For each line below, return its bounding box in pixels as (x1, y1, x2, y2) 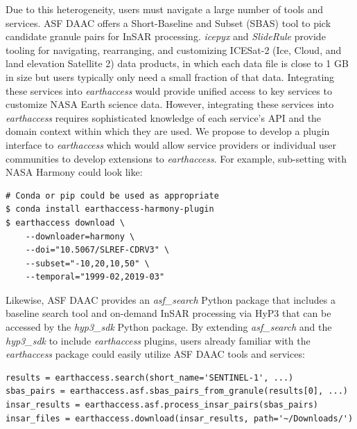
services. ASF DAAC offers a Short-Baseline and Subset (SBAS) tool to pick (6, 15, 331, 30)
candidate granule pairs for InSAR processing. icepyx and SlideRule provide (6, 29, 326, 44)
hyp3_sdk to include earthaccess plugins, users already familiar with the (6, 333, 311, 347)
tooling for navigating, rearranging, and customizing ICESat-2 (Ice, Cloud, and (6, 42, 342, 57)
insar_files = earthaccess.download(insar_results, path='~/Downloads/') (6, 413, 354, 423)
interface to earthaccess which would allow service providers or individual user (6, 137, 337, 152)
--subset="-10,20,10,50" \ (25, 258, 150, 268)
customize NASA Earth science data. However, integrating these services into (6, 97, 334, 111)
